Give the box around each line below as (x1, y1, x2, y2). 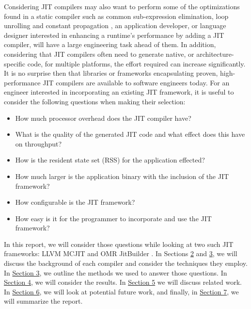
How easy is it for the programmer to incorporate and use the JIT (15, 213, 212, 223)
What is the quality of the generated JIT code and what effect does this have (15, 129, 245, 139)
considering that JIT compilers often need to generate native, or (4, 49, 194, 59)
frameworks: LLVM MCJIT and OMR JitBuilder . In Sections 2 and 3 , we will (4, 248, 237, 259)
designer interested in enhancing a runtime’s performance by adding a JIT (4, 30, 224, 40)
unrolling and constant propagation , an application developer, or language (4, 20, 226, 31)
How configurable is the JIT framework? (15, 197, 135, 207)
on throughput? (15, 138, 62, 148)
